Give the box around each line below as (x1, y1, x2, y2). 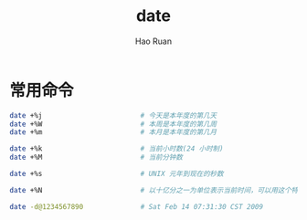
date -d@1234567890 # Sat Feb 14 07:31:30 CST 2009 (9, 202, 263, 211)
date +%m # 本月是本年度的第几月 (9, 128, 217, 137)
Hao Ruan (134, 36, 173, 47)
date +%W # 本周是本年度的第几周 (9, 120, 217, 129)
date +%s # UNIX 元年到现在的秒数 (9, 170, 224, 179)
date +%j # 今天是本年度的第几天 (9, 110, 217, 120)
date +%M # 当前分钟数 (9, 152, 183, 162)
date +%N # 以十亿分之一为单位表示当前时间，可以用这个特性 (9, 185, 305, 194)
